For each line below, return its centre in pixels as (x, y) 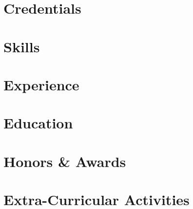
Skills (22, 46)
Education (38, 123)
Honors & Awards (65, 161)
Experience (41, 84)
